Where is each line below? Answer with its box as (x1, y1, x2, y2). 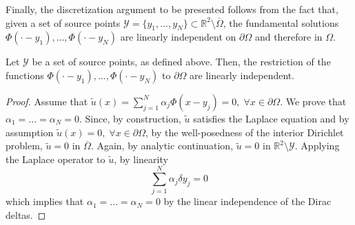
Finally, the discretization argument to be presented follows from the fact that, (6, 2, 338, 16)
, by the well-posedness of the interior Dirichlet (145, 125, 344, 139)
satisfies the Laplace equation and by (193, 111, 349, 125)
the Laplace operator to (6, 151, 105, 166)
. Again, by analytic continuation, (90, 138, 234, 153)
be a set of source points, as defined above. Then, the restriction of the (32, 54, 331, 69)
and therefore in (254, 30, 323, 44)
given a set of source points (6, 15, 121, 30)
